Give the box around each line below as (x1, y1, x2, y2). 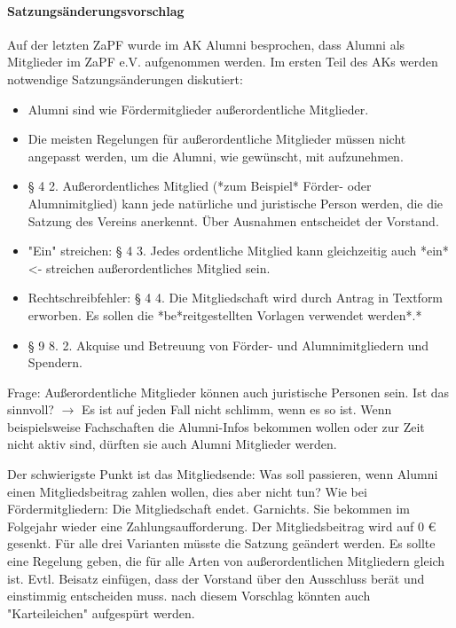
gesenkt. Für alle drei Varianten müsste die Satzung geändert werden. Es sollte (7, 534, 436, 553)
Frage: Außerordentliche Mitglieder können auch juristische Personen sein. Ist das (7, 382, 450, 401)
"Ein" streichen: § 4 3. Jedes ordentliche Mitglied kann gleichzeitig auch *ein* (28, 241, 449, 260)
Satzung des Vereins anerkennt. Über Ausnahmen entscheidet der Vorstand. (28, 211, 439, 230)
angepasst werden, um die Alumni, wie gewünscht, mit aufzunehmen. (28, 146, 404, 165)
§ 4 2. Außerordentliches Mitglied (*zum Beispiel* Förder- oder (28, 177, 372, 195)
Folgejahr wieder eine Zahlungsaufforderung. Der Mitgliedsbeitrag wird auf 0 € (7, 516, 436, 535)
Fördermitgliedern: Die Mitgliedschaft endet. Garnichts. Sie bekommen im (7, 499, 410, 518)
